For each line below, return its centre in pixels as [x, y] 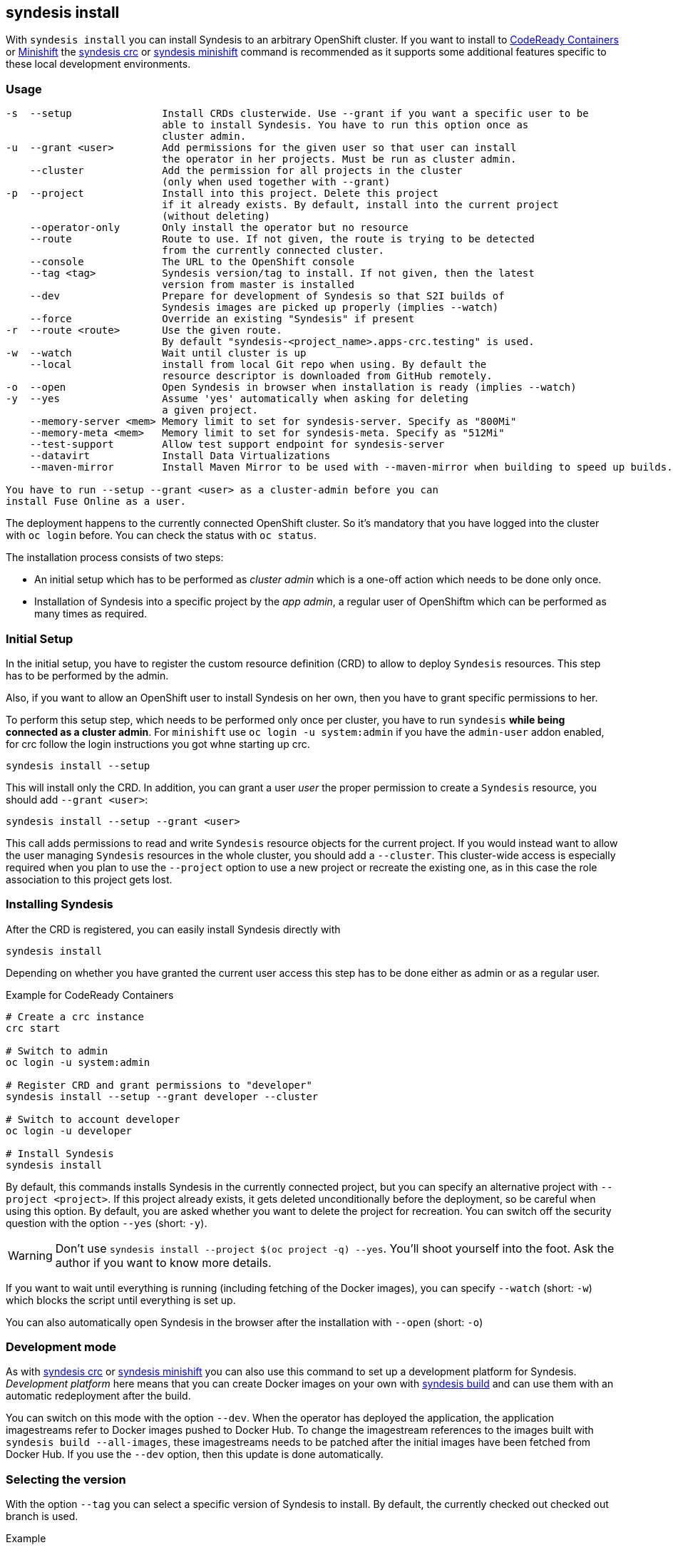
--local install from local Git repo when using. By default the [258, 365]
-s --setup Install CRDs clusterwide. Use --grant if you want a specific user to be [297, 114]
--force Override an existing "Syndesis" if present [222, 319]
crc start [33, 1028]
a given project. [210, 410]
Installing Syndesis [60, 904]
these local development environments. [98, 64]
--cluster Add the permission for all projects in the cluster [246, 171]
